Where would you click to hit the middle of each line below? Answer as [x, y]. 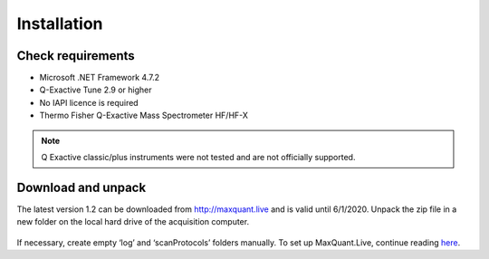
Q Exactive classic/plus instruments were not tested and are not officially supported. [198, 158]
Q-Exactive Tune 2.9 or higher [96, 90]
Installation [60, 24]
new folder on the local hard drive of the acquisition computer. [133, 222]
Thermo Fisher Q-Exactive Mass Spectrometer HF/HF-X [144, 115]
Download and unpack [81, 187]
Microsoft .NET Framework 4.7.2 [100, 78]
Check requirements [76, 56]
